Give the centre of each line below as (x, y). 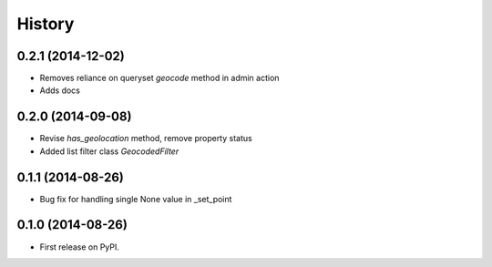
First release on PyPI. (80, 247)
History (46, 24)
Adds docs (60, 90)
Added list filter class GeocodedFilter (109, 151)
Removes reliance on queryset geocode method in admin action (159, 78)
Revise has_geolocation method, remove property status (146, 139)
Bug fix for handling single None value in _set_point (136, 199)
